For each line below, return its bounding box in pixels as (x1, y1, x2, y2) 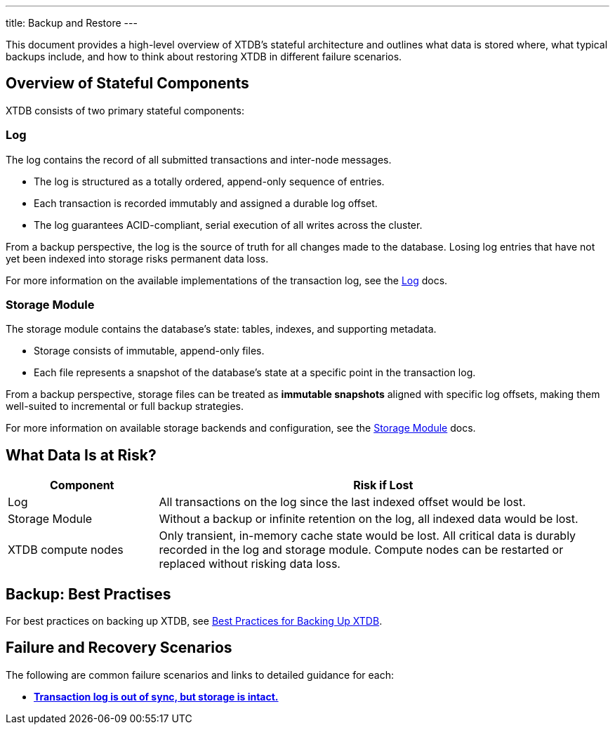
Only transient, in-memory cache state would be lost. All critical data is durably (159, 529, 576, 543)
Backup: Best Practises (6, 585, 171, 603)
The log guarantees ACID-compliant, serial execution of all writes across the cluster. (34, 218, 423, 231)
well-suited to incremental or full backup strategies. (6, 400, 244, 413)
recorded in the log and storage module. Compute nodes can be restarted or (159, 543, 564, 557)
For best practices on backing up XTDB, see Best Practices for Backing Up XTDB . (6, 615, 383, 628)
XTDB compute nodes (8, 543, 124, 557)
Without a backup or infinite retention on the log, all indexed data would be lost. (159, 512, 578, 526)
